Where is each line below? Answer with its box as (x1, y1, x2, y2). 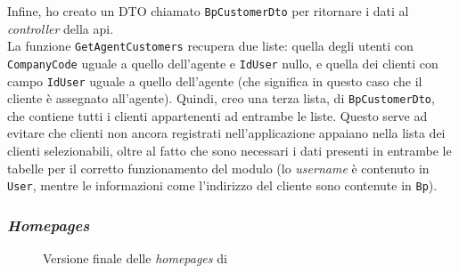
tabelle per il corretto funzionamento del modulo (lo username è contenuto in (7, 158, 430, 177)
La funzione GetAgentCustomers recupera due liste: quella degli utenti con (7, 36, 414, 55)
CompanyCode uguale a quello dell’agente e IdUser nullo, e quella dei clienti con (7, 53, 439, 72)
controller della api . (7, 19, 114, 37)
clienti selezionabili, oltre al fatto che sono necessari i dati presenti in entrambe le (7, 141, 452, 160)
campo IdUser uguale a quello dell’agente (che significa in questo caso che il (7, 71, 422, 90)
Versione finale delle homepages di (43, 249, 227, 268)
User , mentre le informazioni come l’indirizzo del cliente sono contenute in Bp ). (7, 176, 438, 195)
